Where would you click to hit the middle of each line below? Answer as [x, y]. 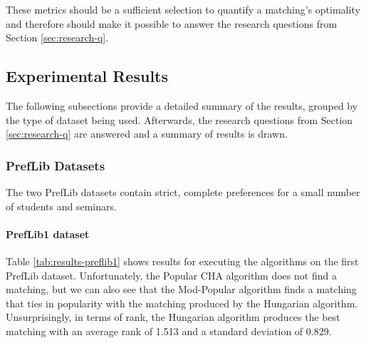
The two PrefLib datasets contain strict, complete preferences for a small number [183, 191]
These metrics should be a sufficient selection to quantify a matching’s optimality [183, 9]
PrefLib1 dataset [48, 234]
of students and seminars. [61, 206]
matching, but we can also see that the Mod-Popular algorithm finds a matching [181, 289]
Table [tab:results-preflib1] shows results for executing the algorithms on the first [182, 261]
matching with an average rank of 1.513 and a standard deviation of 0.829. [169, 331]
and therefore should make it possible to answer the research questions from [172, 23]
